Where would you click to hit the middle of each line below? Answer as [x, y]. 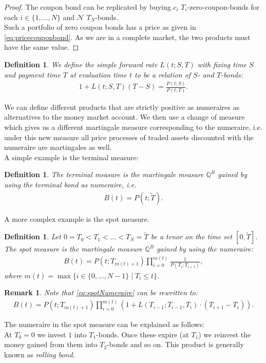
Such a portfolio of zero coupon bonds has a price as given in [100, 27]
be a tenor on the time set [192, 236]
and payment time [32, 74]
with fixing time [222, 64]
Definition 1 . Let [33, 236]
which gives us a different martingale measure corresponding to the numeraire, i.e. [133, 127]
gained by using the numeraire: [205, 249]
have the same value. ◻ [42, 47]
